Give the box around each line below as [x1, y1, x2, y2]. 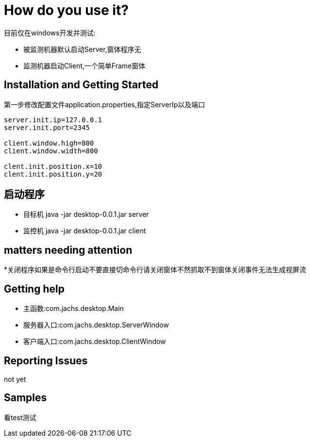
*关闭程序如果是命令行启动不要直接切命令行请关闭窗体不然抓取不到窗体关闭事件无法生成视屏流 [4, 265, 307, 274]
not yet [4, 375, 26, 383]
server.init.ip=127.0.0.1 [4, 115, 102, 124]
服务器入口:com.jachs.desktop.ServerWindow [23, 321, 169, 329]
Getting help [4, 282, 65, 295]
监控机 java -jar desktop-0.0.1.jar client [23, 227, 146, 235]
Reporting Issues [4, 354, 88, 367]
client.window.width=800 [4, 147, 98, 155]
